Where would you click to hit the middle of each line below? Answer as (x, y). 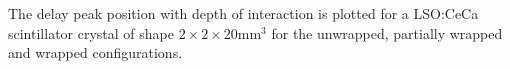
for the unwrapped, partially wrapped (387, 32)
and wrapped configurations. (95, 52)
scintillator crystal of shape (91, 32)
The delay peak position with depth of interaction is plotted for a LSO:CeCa (243, 13)
